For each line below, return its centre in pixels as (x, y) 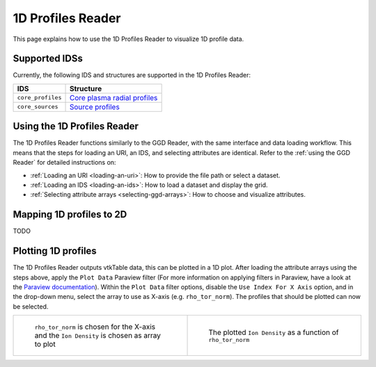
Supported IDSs (48, 59)
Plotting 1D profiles (55, 251)
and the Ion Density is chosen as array (98, 336)
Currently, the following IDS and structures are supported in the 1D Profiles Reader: (132, 75)
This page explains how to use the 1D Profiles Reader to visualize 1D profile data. (128, 39)
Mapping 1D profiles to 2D (70, 214)
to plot (45, 344)
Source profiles (94, 106)
